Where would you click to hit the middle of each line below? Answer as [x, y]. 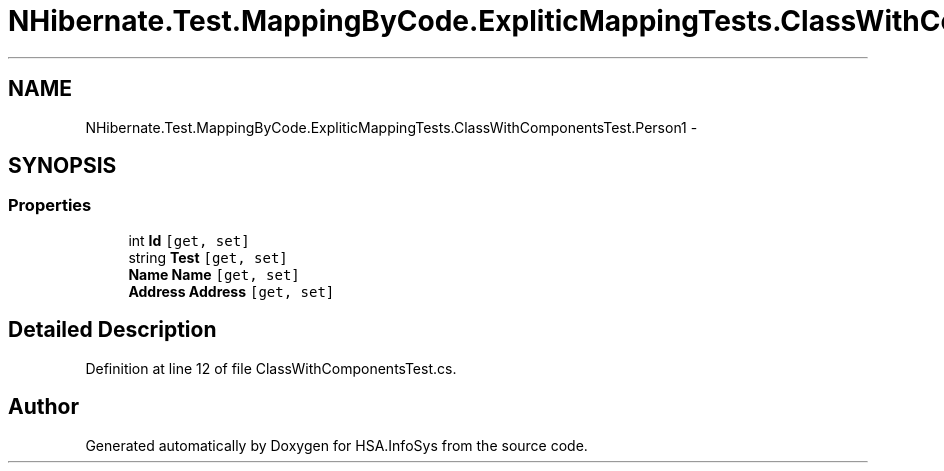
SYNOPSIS [62, 166]
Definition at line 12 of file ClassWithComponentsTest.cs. [271, 368]
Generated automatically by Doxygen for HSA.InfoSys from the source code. [336, 445]
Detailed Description [112, 330]
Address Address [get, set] [231, 291]
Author [43, 407]
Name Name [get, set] [214, 274]
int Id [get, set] [189, 240]
